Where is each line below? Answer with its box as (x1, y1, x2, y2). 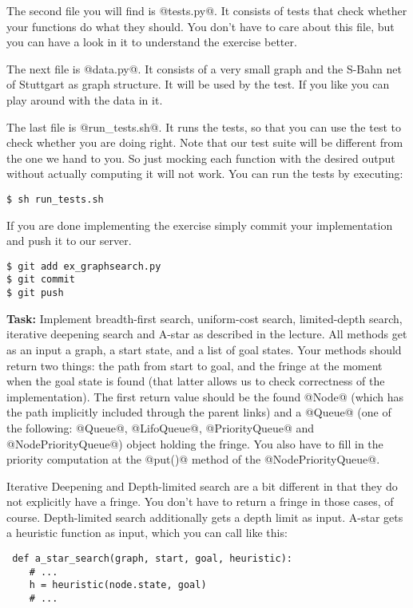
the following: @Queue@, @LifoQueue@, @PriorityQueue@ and (6, 419, 315, 436)
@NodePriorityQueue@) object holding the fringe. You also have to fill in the (6, 435, 383, 452)
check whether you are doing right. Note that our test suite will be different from (6, 134, 403, 151)
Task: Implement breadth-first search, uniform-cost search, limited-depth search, (6, 310, 403, 326)
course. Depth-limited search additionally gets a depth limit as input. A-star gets (6, 508, 403, 525)
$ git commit (6, 274, 75, 286)
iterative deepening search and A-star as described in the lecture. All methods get (6, 326, 407, 342)
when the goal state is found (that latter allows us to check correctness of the (6, 373, 385, 389)
